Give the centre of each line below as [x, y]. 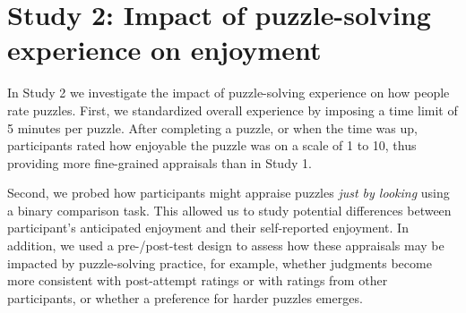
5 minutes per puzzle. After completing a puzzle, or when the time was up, [212, 127]
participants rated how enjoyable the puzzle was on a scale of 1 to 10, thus [212, 145]
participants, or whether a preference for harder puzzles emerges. [185, 297]
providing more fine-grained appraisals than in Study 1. [160, 162]
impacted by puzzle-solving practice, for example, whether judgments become [220, 262]
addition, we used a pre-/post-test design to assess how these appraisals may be [226, 245]
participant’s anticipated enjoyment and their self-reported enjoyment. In [208, 228]
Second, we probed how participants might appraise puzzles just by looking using [229, 193]
